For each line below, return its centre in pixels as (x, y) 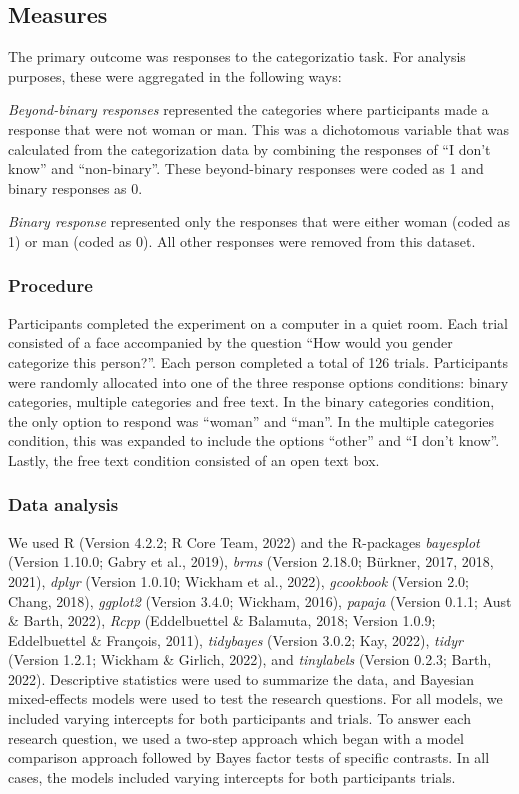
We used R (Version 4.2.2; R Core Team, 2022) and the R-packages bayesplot (244, 541)
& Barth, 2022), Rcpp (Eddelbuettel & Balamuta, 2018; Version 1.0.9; (222, 620)
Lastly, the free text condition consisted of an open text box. (194, 459)
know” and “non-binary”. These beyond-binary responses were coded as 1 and (246, 168)
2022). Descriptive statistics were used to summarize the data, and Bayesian (241, 678)
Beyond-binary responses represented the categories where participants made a (248, 109)
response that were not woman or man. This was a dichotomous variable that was (259, 128)
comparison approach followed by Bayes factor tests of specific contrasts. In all (249, 757)
